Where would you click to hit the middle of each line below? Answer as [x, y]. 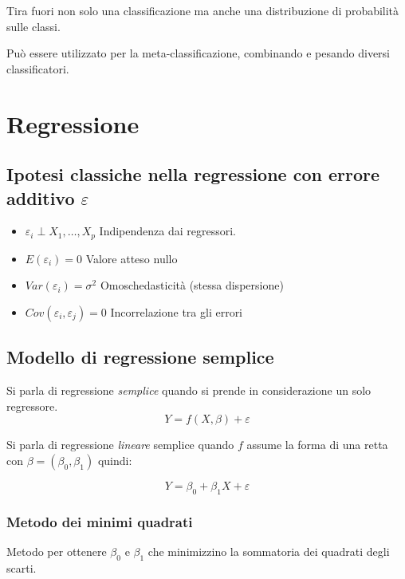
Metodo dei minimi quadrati [100, 521]
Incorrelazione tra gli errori [177, 311]
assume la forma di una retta [317, 445]
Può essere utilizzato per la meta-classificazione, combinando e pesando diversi [199, 53]
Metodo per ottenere [57, 551]
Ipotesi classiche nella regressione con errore [193, 174]
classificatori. [38, 68]
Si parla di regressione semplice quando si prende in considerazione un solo [189, 390]
